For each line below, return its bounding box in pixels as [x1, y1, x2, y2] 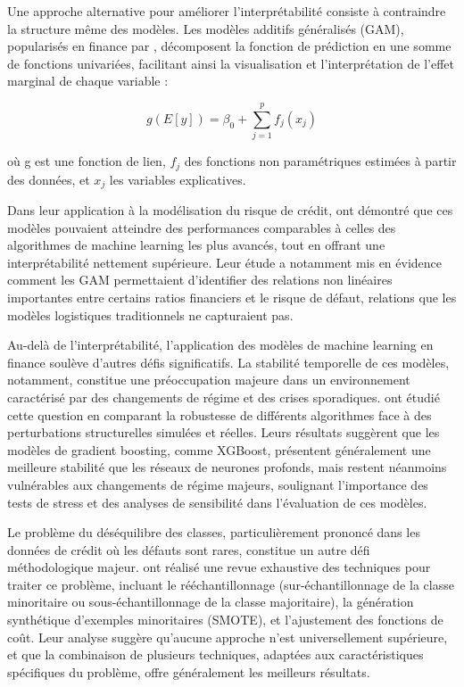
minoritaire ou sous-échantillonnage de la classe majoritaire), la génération [7, 592, 414, 611]
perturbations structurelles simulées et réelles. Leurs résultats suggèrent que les [7, 423, 440, 442]
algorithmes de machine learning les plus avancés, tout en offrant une [7, 236, 385, 254]
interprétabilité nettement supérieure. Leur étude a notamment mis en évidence [7, 252, 443, 271]
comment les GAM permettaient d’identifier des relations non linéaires [7, 270, 393, 289]
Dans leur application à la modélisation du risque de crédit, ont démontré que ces [7, 201, 453, 219]
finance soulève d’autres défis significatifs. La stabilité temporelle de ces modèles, [7, 352, 450, 371]
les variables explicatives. [109, 170, 246, 188]
